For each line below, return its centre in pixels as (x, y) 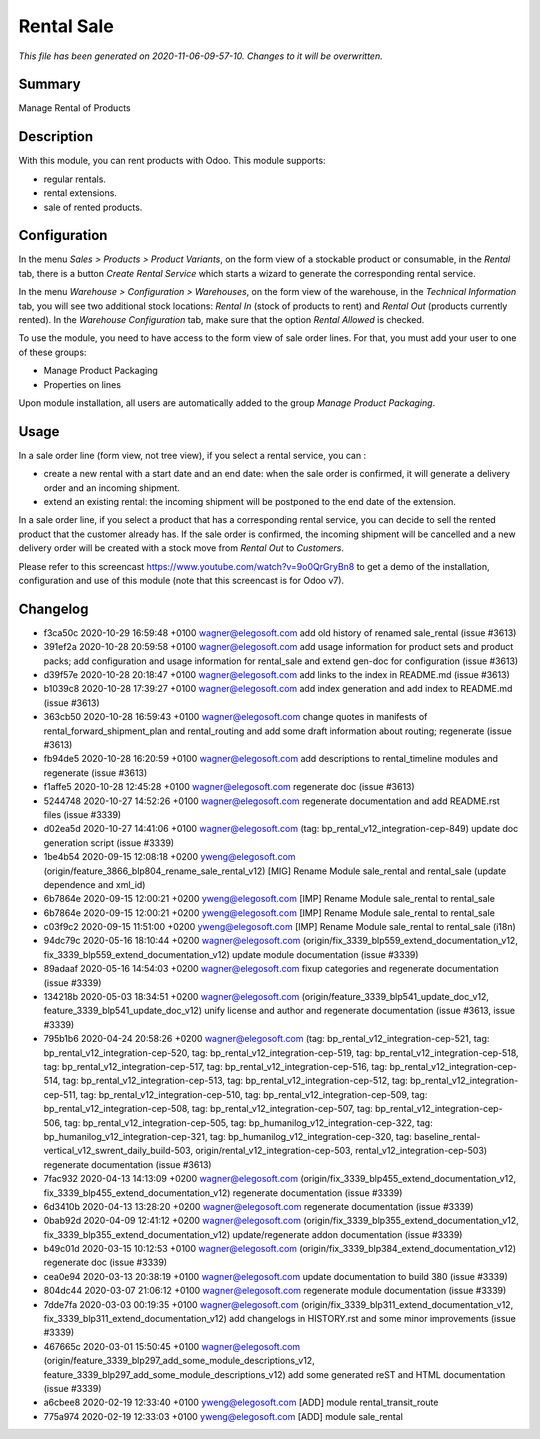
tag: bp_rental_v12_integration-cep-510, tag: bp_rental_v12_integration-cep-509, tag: (254, 1094)
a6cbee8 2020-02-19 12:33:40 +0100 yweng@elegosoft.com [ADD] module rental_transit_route (241, 1402)
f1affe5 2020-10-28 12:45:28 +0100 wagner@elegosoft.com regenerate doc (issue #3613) (229, 787)
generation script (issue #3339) (109, 842)
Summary (49, 84)
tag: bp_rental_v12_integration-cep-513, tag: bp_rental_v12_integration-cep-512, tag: (235, 1081)
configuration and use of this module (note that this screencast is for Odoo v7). (181, 580)
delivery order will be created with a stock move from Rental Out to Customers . (181, 548)
